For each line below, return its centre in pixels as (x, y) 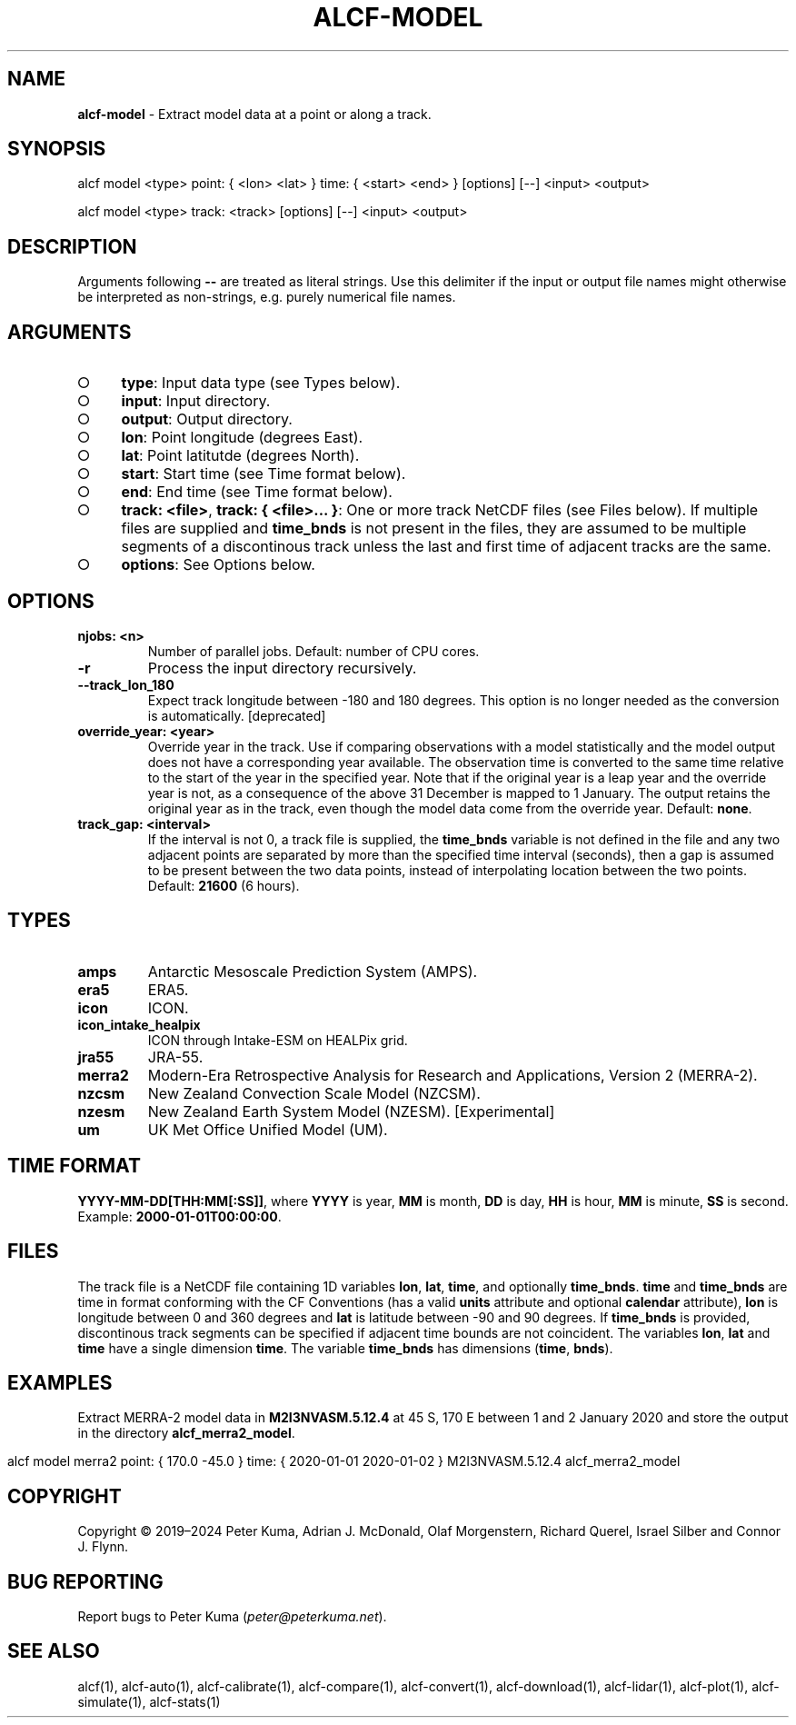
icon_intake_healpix (139, 1024)
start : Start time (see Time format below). (264, 474)
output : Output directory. (207, 419)
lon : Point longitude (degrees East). (242, 438)
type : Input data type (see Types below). (261, 383)
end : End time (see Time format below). (257, 492)
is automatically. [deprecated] (237, 715)
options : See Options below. (218, 565)
